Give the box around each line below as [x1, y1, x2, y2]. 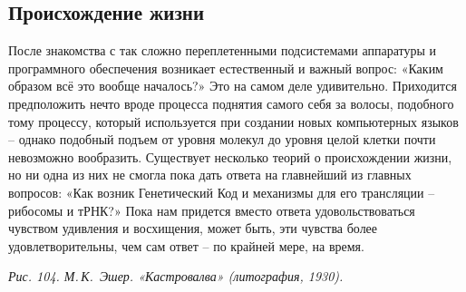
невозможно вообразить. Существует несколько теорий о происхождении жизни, [8, 147, 452, 166]
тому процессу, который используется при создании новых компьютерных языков [8, 112, 459, 131]
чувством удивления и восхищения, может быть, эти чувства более [8, 219, 378, 238]
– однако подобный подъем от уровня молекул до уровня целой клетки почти [8, 130, 436, 149]
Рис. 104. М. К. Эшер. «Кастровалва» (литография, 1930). [8, 267, 344, 286]
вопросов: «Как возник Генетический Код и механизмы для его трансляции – [8, 182, 435, 201]
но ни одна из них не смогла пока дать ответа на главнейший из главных [8, 165, 412, 184]
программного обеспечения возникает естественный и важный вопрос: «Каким [8, 58, 443, 77]
